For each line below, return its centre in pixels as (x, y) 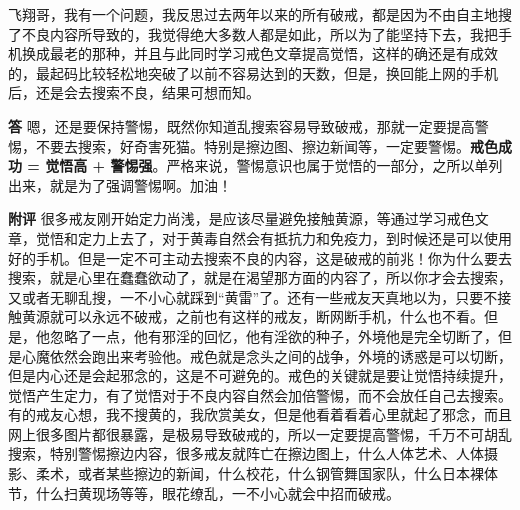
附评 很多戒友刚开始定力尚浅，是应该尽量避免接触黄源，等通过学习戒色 (241, 218)
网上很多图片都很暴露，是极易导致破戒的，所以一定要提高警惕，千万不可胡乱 (260, 433)
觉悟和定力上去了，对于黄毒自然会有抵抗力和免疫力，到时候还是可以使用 (273, 237)
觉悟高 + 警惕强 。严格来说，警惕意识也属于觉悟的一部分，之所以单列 (274, 165)
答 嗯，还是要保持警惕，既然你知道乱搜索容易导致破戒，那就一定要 (227, 125)
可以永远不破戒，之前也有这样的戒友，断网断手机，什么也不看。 (273, 316)
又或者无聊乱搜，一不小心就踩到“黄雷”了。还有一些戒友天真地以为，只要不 (253, 296)
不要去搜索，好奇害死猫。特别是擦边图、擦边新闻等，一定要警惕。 (252, 145)
